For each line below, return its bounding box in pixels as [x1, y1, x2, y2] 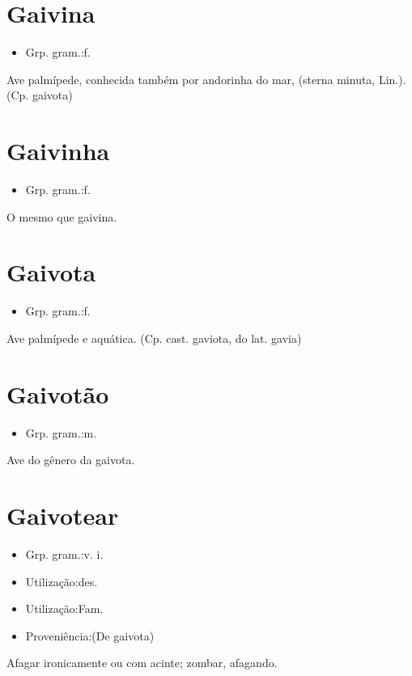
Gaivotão [6, 377, 109, 410]
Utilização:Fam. [25, 600, 104, 617]
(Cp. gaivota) [6, 87, 73, 104]
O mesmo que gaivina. [6, 208, 117, 225]
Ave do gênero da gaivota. [6, 451, 135, 468]
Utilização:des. [25, 572, 98, 589]
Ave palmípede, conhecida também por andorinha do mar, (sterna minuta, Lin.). [6, 70, 406, 87]
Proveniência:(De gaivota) [25, 627, 155, 644]
